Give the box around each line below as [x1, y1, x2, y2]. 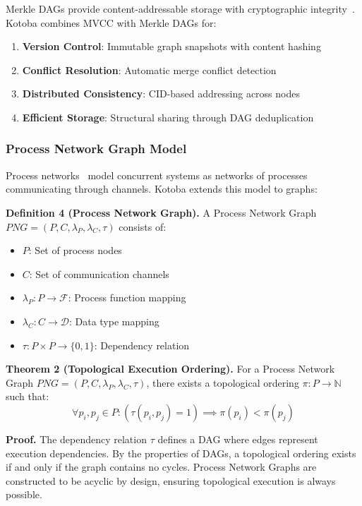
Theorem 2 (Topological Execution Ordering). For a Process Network [6, 361, 335, 376]
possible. [6, 487, 42, 502]
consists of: [119, 219, 167, 234]
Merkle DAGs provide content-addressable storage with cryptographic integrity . [6, 1, 355, 16]
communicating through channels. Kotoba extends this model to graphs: [6, 181, 318, 196]
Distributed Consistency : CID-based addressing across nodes [22, 86, 300, 101]
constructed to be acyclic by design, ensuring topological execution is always [6, 473, 336, 488]
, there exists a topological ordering [146, 375, 299, 390]
